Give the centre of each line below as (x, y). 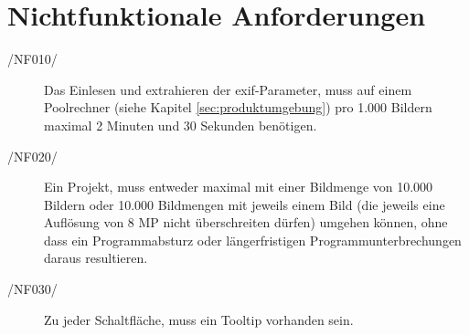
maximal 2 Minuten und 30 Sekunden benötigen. (181, 125)
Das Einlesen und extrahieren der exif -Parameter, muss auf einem (228, 89)
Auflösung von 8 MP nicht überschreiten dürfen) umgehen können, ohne (246, 222)
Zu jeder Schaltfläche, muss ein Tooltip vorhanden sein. (199, 319)
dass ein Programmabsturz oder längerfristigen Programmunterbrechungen (253, 240)
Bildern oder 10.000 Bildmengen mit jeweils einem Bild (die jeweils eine (245, 204)
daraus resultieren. (96, 258)
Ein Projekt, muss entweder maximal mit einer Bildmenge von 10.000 (239, 187)
